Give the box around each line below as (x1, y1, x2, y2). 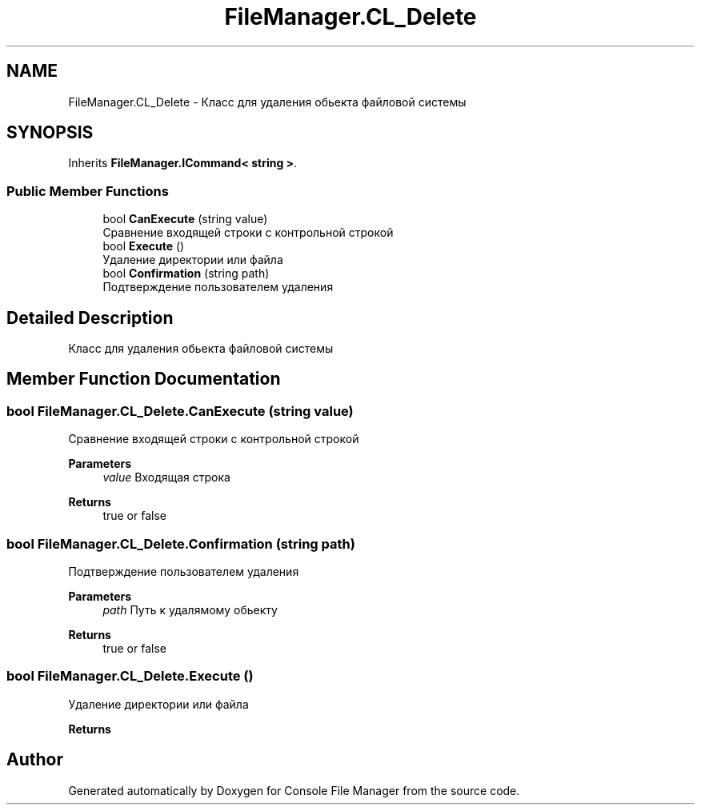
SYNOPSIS (6, 122, 94, 143)
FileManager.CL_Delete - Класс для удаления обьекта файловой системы (68, 94, 467, 109)
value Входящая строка (102, 470, 230, 485)
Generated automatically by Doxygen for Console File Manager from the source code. (68, 783, 520, 797)
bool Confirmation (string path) (102, 266, 270, 281)
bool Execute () (102, 239, 185, 254)
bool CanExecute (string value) (102, 212, 268, 226)
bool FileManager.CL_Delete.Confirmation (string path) (6, 535, 355, 552)
